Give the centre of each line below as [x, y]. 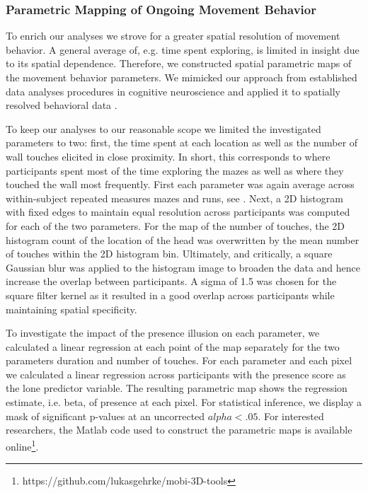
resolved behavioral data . [62, 105]
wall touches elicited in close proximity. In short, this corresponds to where [168, 156]
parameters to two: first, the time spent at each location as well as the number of [182, 143]
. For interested [291, 416]
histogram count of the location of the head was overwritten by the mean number [183, 239]
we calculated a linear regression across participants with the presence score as [176, 374]
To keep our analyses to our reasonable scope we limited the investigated [163, 128]
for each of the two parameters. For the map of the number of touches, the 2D [176, 225]
